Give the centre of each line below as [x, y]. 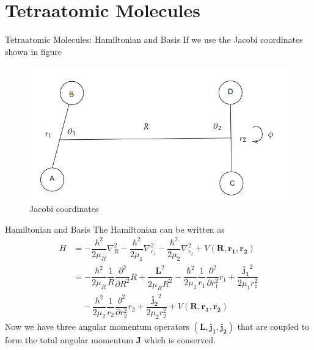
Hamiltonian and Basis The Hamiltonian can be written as [115, 229]
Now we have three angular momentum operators [97, 326]
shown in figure [34, 51]
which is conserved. [180, 340]
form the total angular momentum [69, 340]
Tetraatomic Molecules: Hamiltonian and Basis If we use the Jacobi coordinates [154, 39]
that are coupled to [273, 326]
